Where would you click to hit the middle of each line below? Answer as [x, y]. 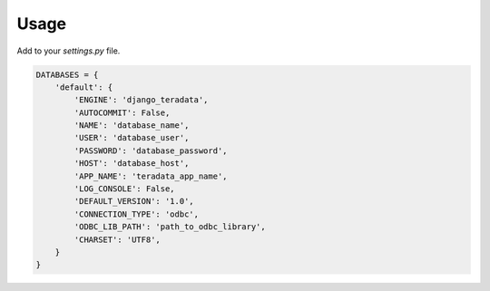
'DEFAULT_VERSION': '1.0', [134, 201]
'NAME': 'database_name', [132, 126]
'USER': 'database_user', [132, 138]
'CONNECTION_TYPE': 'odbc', [137, 214]
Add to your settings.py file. [69, 51]
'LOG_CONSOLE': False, [125, 189]
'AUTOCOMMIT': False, [122, 112]
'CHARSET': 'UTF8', [117, 239]
